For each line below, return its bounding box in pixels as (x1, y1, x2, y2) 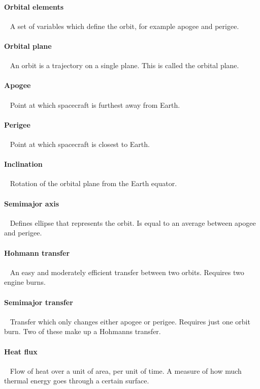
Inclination (4, 159, 43, 169)
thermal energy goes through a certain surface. (4, 375, 149, 386)
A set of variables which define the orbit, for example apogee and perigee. (10, 20, 239, 31)
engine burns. (4, 277, 46, 287)
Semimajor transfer (4, 296, 73, 307)
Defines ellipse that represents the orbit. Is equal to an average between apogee (10, 217, 256, 228)
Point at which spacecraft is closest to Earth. (10, 138, 150, 149)
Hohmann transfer (4, 247, 70, 258)
